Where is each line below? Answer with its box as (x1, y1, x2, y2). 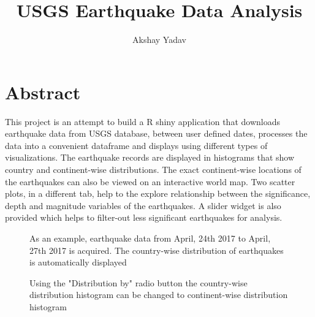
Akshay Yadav (132, 33, 186, 46)
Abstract (5, 79, 81, 104)
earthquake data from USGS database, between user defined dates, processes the (5, 127, 308, 140)
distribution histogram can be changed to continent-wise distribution (29, 288, 288, 301)
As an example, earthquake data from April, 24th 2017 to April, (29, 232, 271, 244)
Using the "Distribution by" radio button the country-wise (29, 276, 248, 289)
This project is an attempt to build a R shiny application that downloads (5, 115, 280, 128)
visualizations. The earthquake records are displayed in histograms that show (5, 151, 295, 164)
